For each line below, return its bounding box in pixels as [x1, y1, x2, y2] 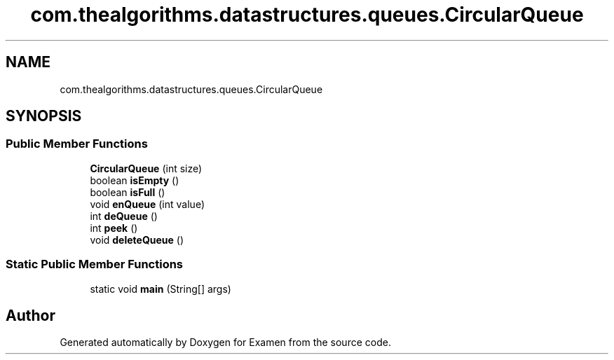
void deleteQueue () [90, 233, 184, 246]
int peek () [90, 221, 138, 234]
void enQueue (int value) [90, 198, 205, 210]
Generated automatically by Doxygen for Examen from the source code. [60, 336, 391, 349]
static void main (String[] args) [90, 282, 231, 295]
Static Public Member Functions [6, 257, 184, 272]
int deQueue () [90, 209, 158, 222]
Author [6, 306, 55, 324]
